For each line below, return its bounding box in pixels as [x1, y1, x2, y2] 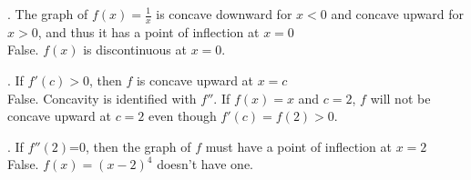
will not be [370, 88, 431, 107]
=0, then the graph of [69, 136, 191, 155]
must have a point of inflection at [205, 136, 392, 155]
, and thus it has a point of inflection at [37, 22, 260, 41]
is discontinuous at [83, 40, 187, 59]
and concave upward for [331, 5, 464, 23]
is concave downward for [156, 5, 292, 23]
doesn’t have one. [157, 155, 253, 174]
